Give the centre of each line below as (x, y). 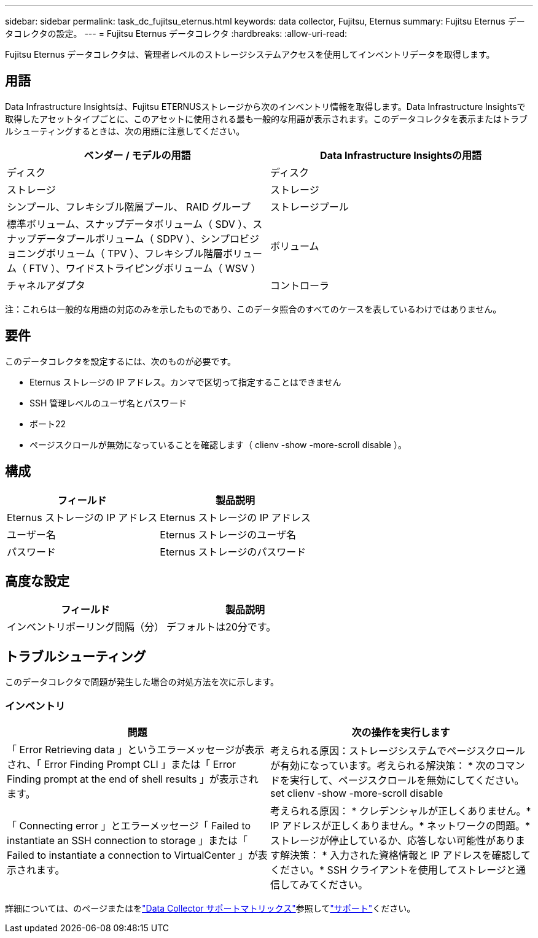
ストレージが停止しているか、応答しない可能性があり (393, 840)
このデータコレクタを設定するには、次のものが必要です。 (121, 361)
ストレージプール (310, 207)
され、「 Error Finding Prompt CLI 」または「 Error (122, 764)
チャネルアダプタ (46, 285)
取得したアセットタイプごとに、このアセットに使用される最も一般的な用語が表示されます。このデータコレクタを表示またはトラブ (267, 118)
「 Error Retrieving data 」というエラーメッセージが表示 (136, 749)
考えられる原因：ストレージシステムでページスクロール (398, 750)
